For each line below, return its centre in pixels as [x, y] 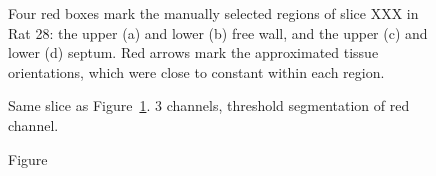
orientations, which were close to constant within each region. [196, 71]
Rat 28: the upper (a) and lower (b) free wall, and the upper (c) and [218, 32]
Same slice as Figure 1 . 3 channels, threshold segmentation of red [209, 105]
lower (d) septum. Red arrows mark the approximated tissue [193, 52]
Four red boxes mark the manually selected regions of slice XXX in [213, 13]
